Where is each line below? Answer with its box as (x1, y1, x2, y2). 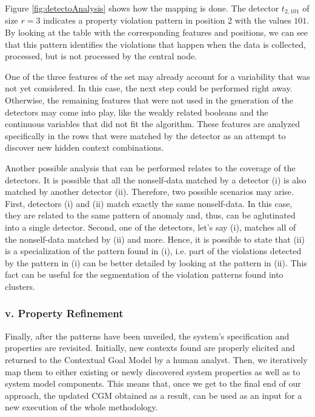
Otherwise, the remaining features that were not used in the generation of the (5, 94, 294, 107)
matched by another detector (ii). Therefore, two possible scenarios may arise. (5, 185, 294, 198)
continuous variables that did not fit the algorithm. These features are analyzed (5, 117, 300, 130)
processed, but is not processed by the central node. (5, 50, 197, 62)
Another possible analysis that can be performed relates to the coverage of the (5, 161, 296, 174)
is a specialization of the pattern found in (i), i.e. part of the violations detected (5, 245, 302, 257)
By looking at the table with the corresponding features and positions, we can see (5, 26, 308, 39)
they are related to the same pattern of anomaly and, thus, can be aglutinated (5, 209, 296, 222)
